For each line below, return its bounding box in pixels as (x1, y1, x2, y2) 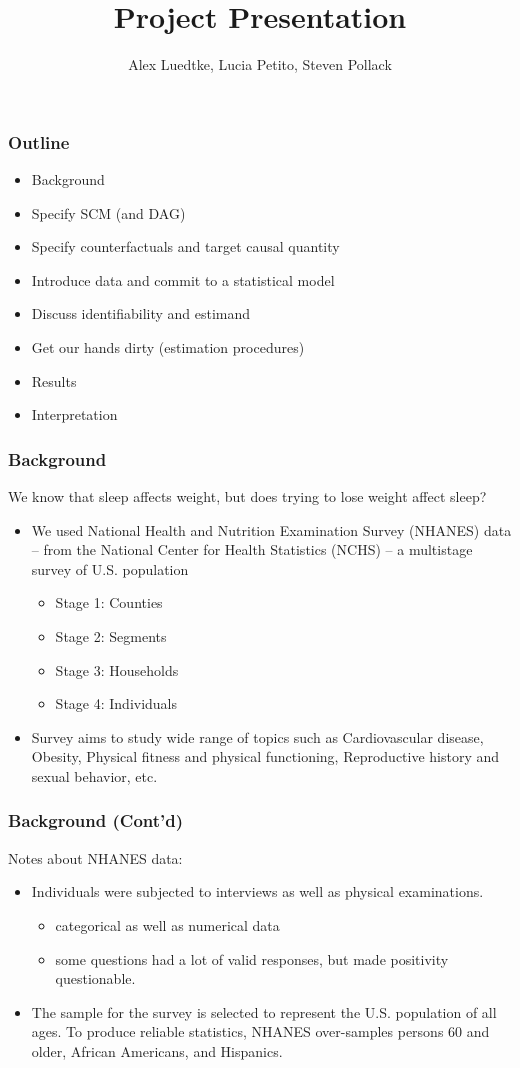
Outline (8, 129, 70, 154)
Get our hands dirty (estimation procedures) (31, 336, 305, 357)
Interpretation (31, 404, 118, 425)
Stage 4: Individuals (55, 693, 178, 714)
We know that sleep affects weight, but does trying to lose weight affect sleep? (8, 485, 487, 506)
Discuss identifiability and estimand (31, 303, 251, 324)
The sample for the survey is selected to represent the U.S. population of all (31, 1001, 497, 1022)
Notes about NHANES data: (8, 847, 183, 868)
